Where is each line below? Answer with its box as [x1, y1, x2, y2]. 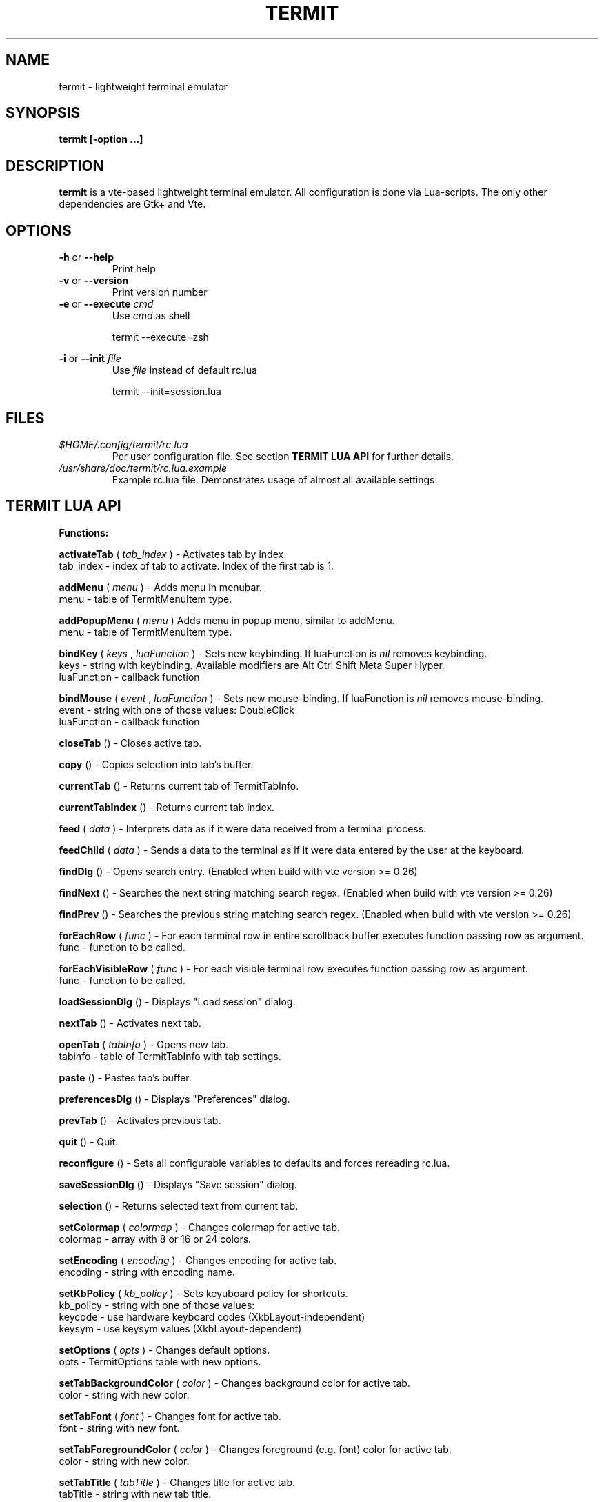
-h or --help [59, 251, 114, 263]
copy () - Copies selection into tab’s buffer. [59, 758, 254, 770]
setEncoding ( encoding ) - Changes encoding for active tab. [59, 1254, 337, 1266]
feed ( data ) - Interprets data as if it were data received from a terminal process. [59, 822, 427, 834]
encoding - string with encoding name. [59, 1265, 235, 1278]
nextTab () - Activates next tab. [59, 1017, 201, 1029]
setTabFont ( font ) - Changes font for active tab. [59, 1410, 281, 1422]
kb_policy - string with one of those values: [59, 1299, 255, 1311]
